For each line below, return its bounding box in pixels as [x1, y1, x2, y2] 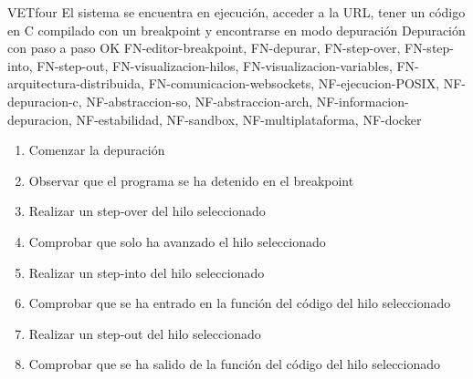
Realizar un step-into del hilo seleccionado [28, 262, 265, 282]
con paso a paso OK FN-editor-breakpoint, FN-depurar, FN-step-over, [7, 38, 401, 57]
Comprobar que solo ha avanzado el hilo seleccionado [28, 231, 326, 251]
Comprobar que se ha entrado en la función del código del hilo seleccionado [28, 293, 451, 312]
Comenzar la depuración [28, 140, 165, 159]
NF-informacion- [316, 91, 409, 110]
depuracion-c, [7, 91, 82, 110]
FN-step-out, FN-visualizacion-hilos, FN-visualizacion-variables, [37, 56, 393, 75]
